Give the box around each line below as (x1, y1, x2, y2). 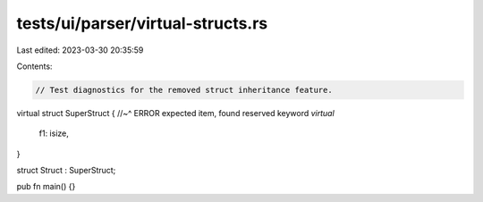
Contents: (16, 61, 53, 72)
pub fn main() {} (16, 181, 76, 192)
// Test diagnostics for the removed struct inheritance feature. (35, 85, 333, 95)
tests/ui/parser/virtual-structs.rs (16, 13, 268, 33)
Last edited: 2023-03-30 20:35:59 (16, 45, 144, 55)
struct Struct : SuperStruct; (16, 165, 116, 176)
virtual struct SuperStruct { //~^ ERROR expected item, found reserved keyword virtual (16, 107, 335, 118)
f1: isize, (38, 128, 69, 139)
